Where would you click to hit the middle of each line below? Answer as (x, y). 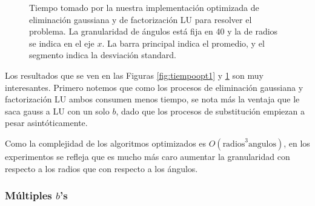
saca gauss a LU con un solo (57, 111)
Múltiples (28, 195)
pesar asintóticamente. (46, 123)
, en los (297, 143)
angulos (262, 144)
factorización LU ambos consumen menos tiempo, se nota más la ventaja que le (152, 99)
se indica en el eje (62, 43)
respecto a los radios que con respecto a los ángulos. (101, 168)
